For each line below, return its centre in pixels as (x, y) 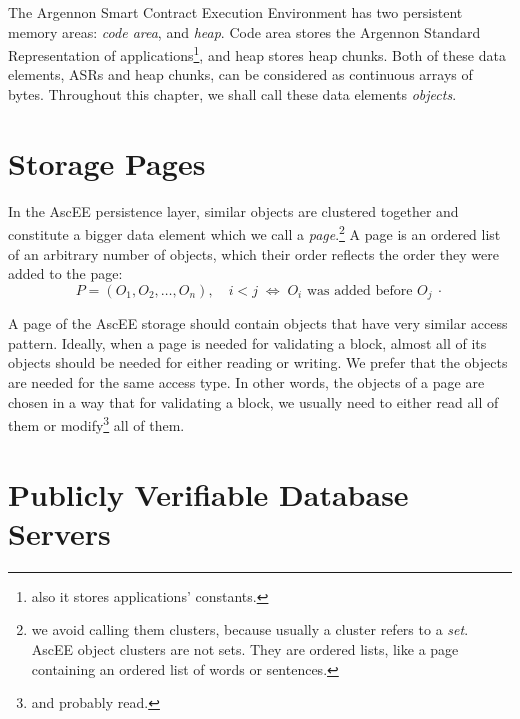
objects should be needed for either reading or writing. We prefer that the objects (258, 362)
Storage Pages (107, 162)
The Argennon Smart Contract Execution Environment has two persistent (235, 12)
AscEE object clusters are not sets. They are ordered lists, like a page (245, 648)
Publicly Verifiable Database (208, 493)
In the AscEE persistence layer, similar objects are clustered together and (233, 210)
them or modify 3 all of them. (96, 423)
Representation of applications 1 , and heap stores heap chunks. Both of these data (257, 53)
